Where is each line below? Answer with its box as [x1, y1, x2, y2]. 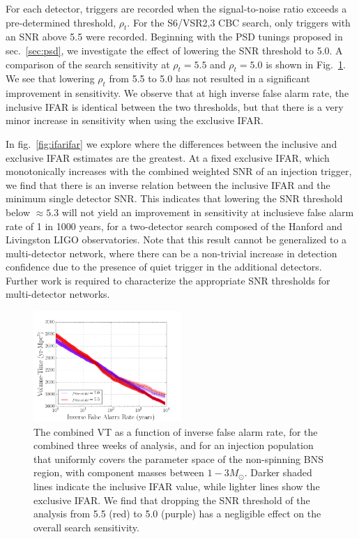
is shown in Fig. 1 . [266, 56, 346, 71]
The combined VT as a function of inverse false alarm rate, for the [33, 424, 318, 439]
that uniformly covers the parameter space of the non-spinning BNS [33, 451, 323, 466]
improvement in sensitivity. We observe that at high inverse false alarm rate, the [6, 86, 349, 100]
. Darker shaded [244, 465, 312, 480]
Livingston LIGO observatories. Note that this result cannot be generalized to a [6, 232, 347, 247]
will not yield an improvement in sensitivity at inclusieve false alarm [61, 204, 354, 219]
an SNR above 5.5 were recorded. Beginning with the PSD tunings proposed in [6, 29, 343, 44]
